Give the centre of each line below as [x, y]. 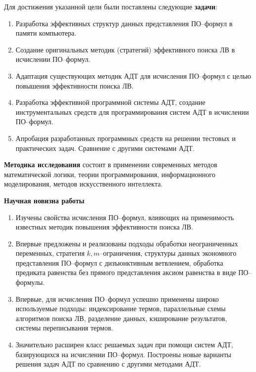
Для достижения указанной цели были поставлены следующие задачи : [111, 6]
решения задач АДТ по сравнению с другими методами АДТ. [108, 364]
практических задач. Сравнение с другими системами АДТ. [105, 148]
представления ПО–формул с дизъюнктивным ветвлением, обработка [119, 262]
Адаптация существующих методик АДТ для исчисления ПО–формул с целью [133, 75]
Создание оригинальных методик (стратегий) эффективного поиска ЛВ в [125, 49]
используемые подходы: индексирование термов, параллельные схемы [121, 308]
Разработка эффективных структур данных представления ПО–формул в [124, 23]
